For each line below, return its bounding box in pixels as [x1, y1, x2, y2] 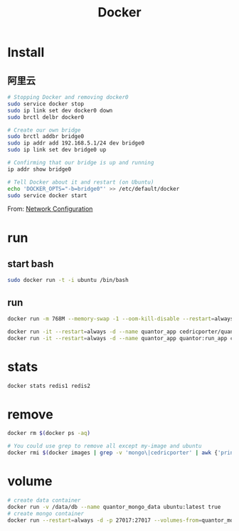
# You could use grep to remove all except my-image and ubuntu [7, 443, 202, 450]
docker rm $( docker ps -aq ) [7, 430, 91, 437]
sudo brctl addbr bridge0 [7, 133, 84, 140]
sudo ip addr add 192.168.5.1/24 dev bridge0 [7, 140, 144, 147]
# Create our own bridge [7, 126, 81, 134]
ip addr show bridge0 [7, 165, 72, 173]
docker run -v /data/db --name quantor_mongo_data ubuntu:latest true [7, 503, 221, 510]
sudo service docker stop [7, 100, 84, 107]
